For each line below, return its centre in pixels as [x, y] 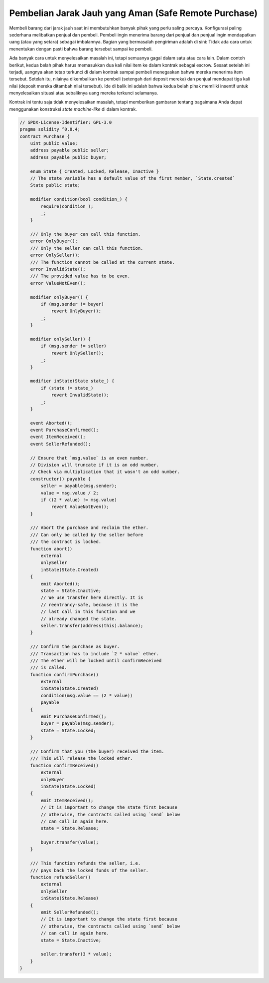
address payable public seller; [70, 150]
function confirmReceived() [65, 765]
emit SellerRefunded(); [70, 912]
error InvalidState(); [58, 269]
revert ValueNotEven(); [80, 507]
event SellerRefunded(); [61, 444]
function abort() [51, 549]
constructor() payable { [61, 479]
